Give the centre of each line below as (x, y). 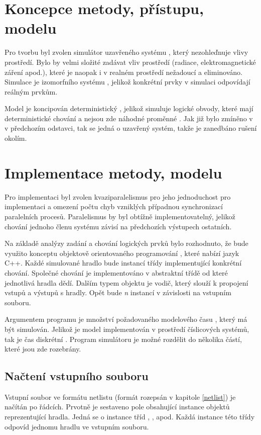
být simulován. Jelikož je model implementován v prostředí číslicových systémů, (127, 329)
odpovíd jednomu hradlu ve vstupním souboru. (77, 426)
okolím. (16, 138)
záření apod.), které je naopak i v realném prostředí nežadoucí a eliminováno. (123, 72)
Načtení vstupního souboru (77, 376)
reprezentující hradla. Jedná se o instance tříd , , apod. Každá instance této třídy (130, 417)
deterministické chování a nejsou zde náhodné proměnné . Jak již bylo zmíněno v (129, 118)
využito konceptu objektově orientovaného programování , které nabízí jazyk (122, 253)
